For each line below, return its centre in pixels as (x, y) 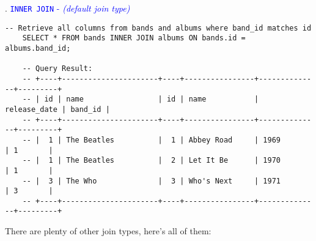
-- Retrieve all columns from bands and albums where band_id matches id (158, 28)
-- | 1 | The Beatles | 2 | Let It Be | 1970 (152, 161)
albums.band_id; (38, 48)
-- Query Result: (57, 69)
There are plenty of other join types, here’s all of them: (108, 231)
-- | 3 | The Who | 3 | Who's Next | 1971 (152, 181)
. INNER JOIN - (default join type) (68, 8)
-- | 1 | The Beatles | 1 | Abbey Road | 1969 (152, 140)
